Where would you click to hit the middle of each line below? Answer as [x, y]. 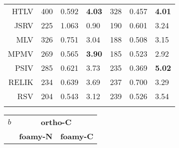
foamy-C [77, 136]
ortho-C [56, 122]
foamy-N [36, 136]
